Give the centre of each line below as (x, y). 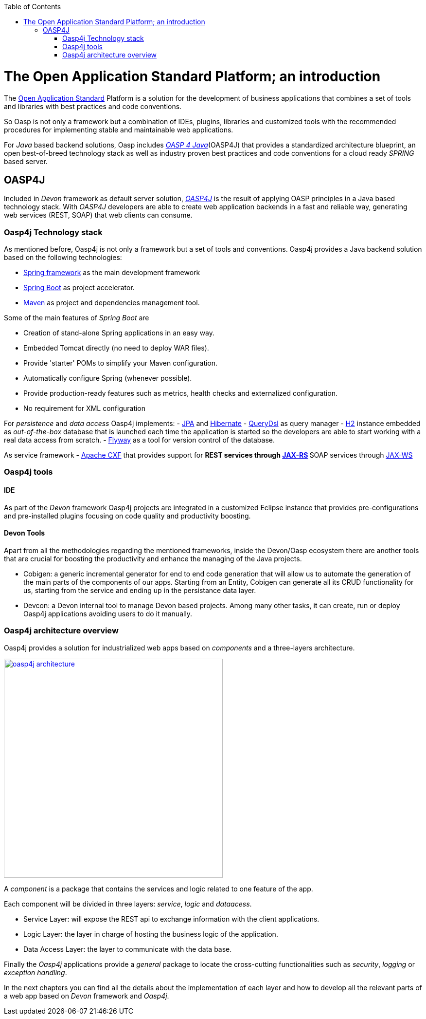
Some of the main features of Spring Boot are (77, 318)
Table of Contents (33, 7)
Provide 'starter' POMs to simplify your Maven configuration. (121, 363)
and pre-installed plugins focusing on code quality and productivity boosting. (127, 516)
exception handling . (35, 972)
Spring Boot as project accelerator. (79, 288)
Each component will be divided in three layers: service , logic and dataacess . (128, 904)
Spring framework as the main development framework (112, 273)
